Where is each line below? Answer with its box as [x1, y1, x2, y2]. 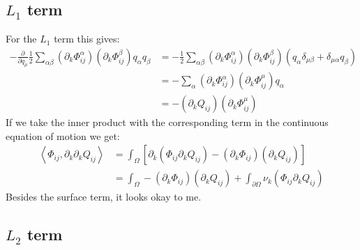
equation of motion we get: [6, 128, 120, 143]
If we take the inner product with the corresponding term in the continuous [6, 115, 329, 130]
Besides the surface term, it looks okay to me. [6, 189, 202, 204]
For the [6, 31, 37, 46]
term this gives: [54, 31, 120, 46]
